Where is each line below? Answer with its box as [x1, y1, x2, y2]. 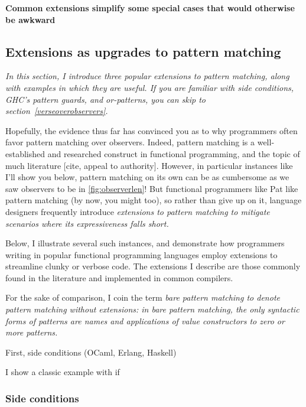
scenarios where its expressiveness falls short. [5, 217, 169, 229]
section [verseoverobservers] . [5, 105, 108, 117]
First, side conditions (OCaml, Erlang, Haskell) [5, 346, 177, 358]
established [5, 147, 45, 159]
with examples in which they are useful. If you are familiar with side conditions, [5, 81, 294, 93]
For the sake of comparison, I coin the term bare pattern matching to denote [5, 291, 280, 304]
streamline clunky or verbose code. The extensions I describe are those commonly [5, 260, 301, 272]
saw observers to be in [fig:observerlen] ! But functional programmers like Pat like [5, 182, 298, 194]
